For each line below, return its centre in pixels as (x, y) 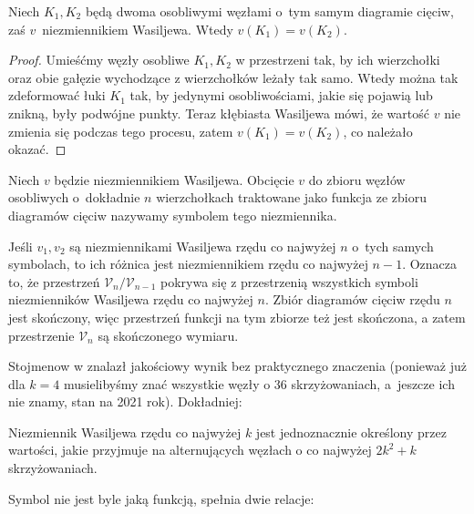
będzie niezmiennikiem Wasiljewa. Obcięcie (174, 179)
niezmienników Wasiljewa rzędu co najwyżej (131, 299)
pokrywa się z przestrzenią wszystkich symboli (289, 281)
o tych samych (393, 246)
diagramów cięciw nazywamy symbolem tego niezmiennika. (173, 215)
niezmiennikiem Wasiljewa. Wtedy (138, 29)
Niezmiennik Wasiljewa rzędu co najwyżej (125, 432)
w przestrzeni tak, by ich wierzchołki (338, 60)
